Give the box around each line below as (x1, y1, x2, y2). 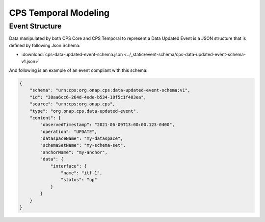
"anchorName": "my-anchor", (40, 149, 108, 155)
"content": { (29, 115, 61, 121)
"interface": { (50, 163, 87, 169)
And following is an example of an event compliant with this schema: (9, 67, 148, 73)
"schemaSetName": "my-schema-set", (40, 143, 126, 148)
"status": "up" (60, 177, 98, 183)
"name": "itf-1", (60, 170, 103, 176)
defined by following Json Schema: (9, 42, 80, 48)
